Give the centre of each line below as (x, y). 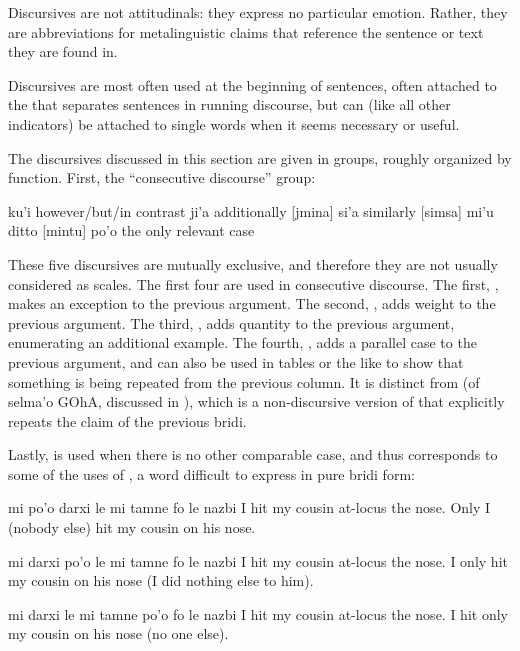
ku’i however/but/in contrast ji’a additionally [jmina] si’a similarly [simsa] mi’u (251, 210)
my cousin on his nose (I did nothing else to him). (161, 580)
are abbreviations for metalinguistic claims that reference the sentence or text (246, 31)
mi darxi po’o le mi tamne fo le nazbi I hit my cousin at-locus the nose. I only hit (258, 560)
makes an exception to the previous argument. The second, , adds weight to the (252, 303)
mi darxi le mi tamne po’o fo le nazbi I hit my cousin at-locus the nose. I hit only (258, 613)
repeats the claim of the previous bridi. (127, 420)
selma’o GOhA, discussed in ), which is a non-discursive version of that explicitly (256, 401)
